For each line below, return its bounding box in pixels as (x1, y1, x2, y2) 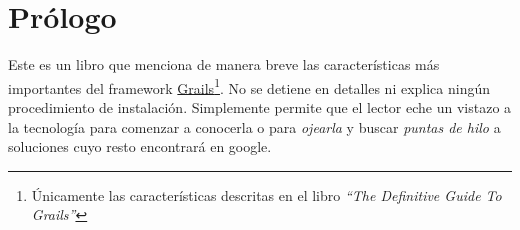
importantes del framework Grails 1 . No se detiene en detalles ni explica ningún (8, 74, 491, 98)
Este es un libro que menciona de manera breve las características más (8, 54, 440, 75)
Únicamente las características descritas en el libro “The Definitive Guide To (31, 184, 502, 205)
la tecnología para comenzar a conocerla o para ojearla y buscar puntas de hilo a (8, 116, 501, 137)
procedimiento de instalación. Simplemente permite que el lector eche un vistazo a (8, 96, 512, 117)
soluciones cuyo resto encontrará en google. (8, 136, 272, 157)
